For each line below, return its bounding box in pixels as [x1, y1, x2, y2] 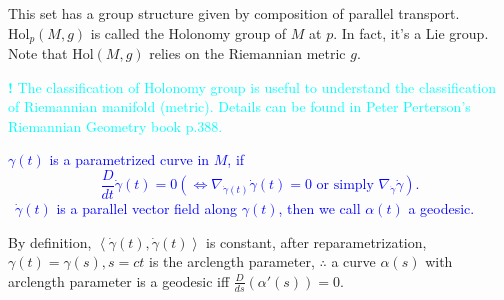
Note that [8, 43, 68, 64]
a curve [331, 251, 376, 272]
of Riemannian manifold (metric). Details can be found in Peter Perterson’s [8, 96, 471, 117]
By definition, [8, 231, 92, 252]
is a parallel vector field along [56, 198, 238, 219]
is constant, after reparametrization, [206, 231, 427, 252]
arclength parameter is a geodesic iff [8, 270, 230, 291]
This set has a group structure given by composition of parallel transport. [8, 3, 460, 23]
